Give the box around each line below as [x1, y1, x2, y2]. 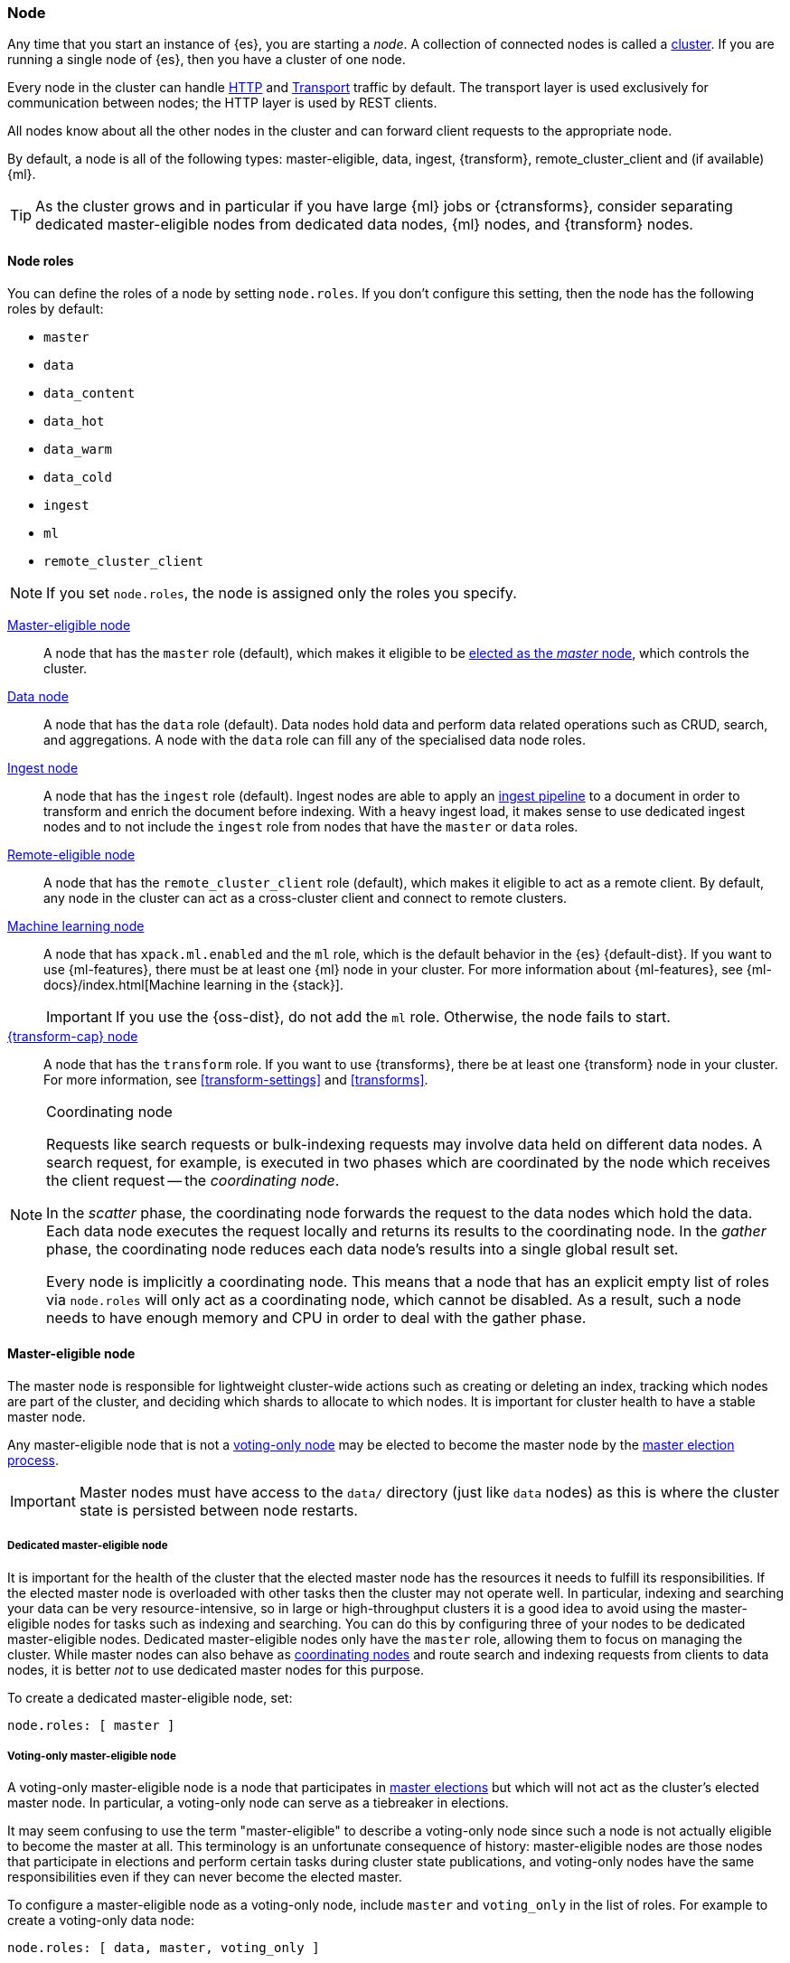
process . [7, 1451, 59, 1468]
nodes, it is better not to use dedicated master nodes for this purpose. [7, 1661, 424, 1677]
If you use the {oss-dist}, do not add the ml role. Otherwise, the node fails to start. [115, 1007, 671, 1026]
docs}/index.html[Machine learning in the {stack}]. [43, 976, 344, 992]
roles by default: [7, 300, 104, 316]
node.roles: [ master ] [7, 1717, 175, 1733]
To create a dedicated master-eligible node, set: [7, 1689, 293, 1705]
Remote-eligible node [7, 846, 136, 862]
